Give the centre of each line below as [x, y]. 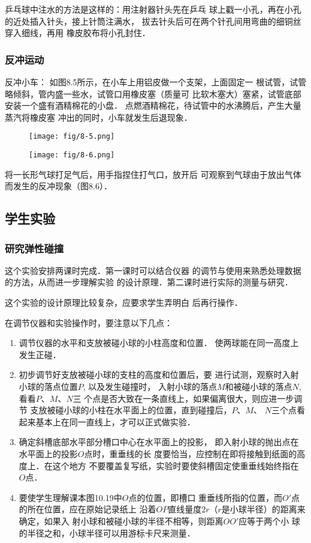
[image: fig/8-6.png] [72, 155]
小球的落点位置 [48, 387]
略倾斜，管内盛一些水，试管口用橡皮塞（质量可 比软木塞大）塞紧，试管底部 [153, 93]
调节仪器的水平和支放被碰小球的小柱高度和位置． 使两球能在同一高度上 [159, 343]
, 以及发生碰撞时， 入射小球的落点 [150, 387]
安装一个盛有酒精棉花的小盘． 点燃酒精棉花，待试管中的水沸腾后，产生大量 [153, 105]
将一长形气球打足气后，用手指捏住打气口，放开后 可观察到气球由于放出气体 [153, 174]
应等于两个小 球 [269, 520]
